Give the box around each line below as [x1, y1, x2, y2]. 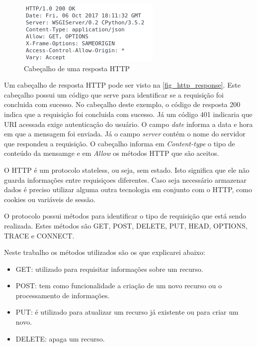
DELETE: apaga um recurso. [15, 333, 105, 344]
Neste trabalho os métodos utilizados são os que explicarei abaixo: [4, 247, 205, 257]
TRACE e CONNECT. [4, 230, 75, 240]
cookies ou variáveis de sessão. [4, 194, 95, 204]
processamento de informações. [15, 290, 110, 300]
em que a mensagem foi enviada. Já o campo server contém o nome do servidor [4, 128, 246, 139]
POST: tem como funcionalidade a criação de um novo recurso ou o [15, 280, 222, 291]
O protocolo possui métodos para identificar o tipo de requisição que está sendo [4, 211, 247, 221]
